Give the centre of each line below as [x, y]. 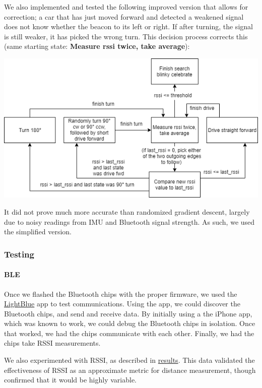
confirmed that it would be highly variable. [71, 380]
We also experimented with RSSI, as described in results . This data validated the [129, 360]
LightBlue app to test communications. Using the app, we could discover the [122, 304]
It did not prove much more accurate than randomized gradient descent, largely [127, 212]
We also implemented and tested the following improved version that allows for [126, 7]
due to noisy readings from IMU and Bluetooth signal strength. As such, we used [129, 221]
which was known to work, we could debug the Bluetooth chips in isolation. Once [130, 323]
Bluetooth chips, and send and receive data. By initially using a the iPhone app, [128, 313]
